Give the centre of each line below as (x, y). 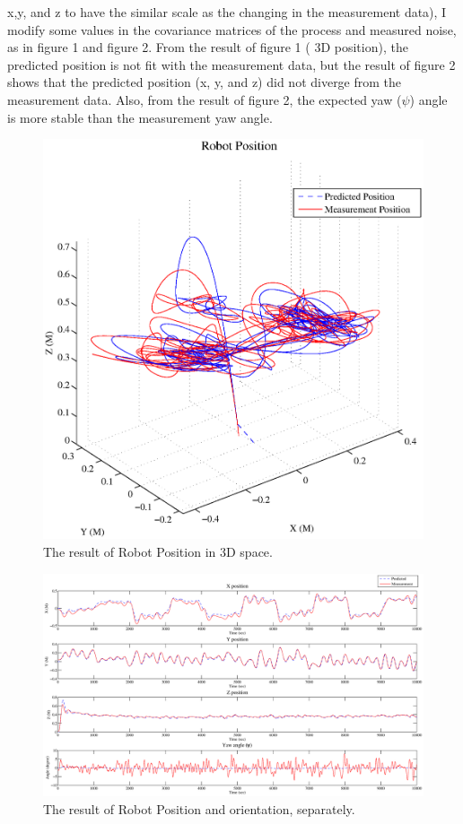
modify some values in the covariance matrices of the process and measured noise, (232, 29)
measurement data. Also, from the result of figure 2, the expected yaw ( (205, 99)
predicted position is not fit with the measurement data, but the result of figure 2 (231, 64)
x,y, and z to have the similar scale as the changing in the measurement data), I (227, 12)
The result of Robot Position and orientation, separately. (199, 808)
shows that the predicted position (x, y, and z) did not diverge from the (205, 82)
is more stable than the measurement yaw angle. (140, 117)
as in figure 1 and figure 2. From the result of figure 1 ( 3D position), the (208, 47)
